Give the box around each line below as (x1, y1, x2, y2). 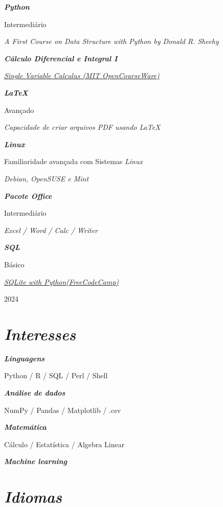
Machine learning (4, 456, 68, 467)
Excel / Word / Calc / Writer (4, 224, 98, 235)
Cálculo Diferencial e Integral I (4, 53, 118, 63)
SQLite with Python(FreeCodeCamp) (4, 276, 119, 287)
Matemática (4, 422, 47, 432)
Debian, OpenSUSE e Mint (4, 173, 89, 183)
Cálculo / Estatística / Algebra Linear (4, 439, 125, 449)
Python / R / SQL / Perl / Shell (4, 370, 108, 381)
